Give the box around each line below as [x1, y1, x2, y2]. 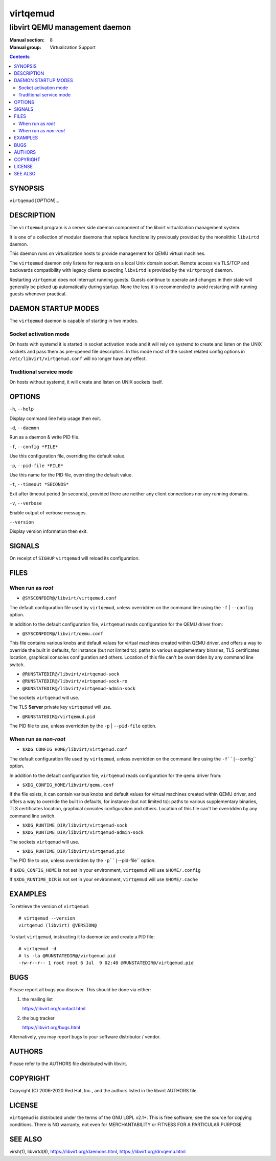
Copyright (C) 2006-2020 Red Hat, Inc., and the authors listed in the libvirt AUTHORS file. [9, 1088, 198, 1094]
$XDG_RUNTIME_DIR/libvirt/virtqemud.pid [22, 849, 125, 854]
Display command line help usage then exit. [9, 415, 102, 422]
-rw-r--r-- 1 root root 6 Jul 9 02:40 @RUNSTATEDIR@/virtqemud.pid [18, 960, 194, 966]
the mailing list [22, 996, 53, 1002]
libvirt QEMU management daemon [9, 23, 131, 32]
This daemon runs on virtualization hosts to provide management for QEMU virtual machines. [9, 250, 206, 256]
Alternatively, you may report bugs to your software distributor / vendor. [9, 1034, 161, 1040]
